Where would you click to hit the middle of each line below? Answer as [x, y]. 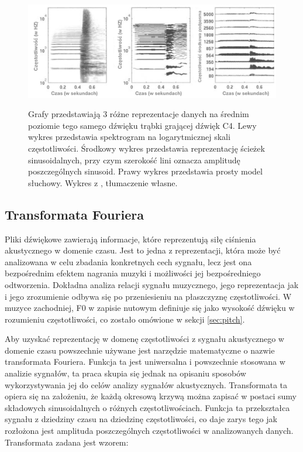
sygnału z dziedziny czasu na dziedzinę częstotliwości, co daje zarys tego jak [141, 419]
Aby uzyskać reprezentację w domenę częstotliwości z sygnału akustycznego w [144, 339]
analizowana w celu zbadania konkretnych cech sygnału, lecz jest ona [128, 261]
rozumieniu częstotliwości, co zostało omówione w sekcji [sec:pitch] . [125, 319]
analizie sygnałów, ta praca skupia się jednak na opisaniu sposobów [125, 373]
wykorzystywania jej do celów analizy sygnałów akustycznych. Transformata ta [146, 384]
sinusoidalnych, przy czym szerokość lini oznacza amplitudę [134, 160]
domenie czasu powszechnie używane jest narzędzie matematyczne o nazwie [140, 350]
